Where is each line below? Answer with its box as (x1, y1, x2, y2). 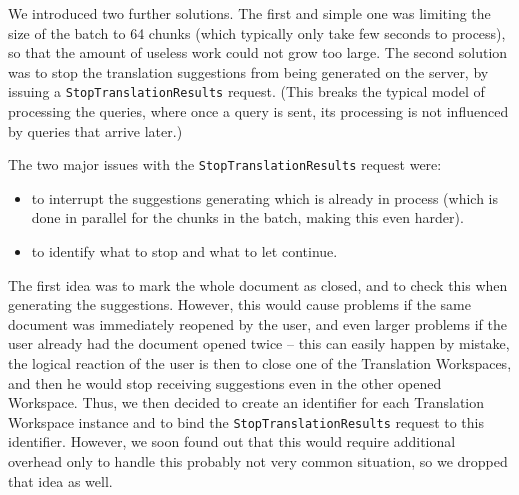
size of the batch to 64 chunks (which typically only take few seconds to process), (8, 22, 506, 43)
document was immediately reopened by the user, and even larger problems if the (8, 313, 507, 334)
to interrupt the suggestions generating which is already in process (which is (31, 187, 499, 208)
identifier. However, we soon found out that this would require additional (8, 431, 456, 452)
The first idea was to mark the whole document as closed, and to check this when (8, 274, 508, 295)
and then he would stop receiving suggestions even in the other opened (8, 372, 442, 393)
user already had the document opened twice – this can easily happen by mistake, (8, 333, 510, 354)
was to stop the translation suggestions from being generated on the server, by (8, 61, 489, 82)
